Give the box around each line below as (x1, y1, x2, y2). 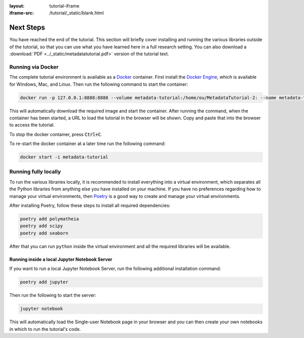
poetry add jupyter (20, 279, 68, 285)
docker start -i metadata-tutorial (20, 154, 108, 160)
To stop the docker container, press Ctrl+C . (9, 131, 102, 137)
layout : (9, 3, 25, 9)
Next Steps (9, 23, 45, 32)
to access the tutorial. (9, 122, 55, 128)
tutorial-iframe (49, 3, 80, 9)
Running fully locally (9, 168, 61, 175)
